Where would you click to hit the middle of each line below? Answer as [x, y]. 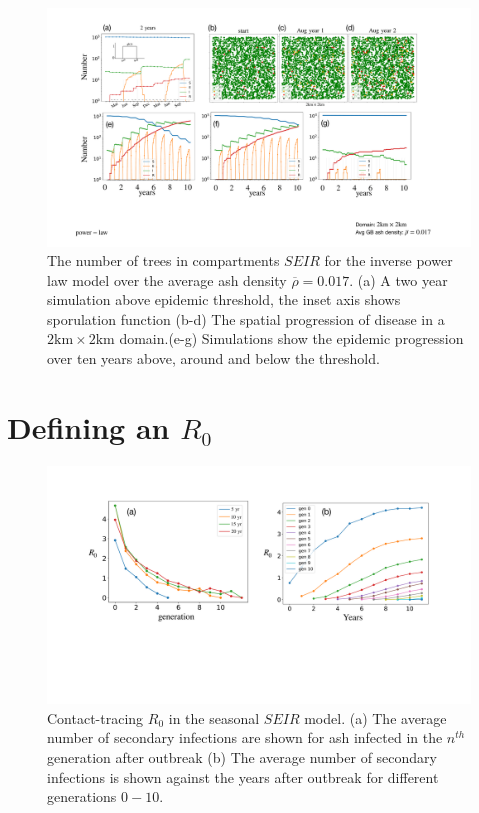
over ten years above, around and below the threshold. [213, 358]
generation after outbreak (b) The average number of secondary [242, 757]
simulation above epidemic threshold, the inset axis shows [224, 299]
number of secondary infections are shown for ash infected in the [245, 737]
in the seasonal [214, 717]
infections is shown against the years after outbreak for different [243, 776]
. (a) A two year [398, 279]
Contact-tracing [95, 717]
